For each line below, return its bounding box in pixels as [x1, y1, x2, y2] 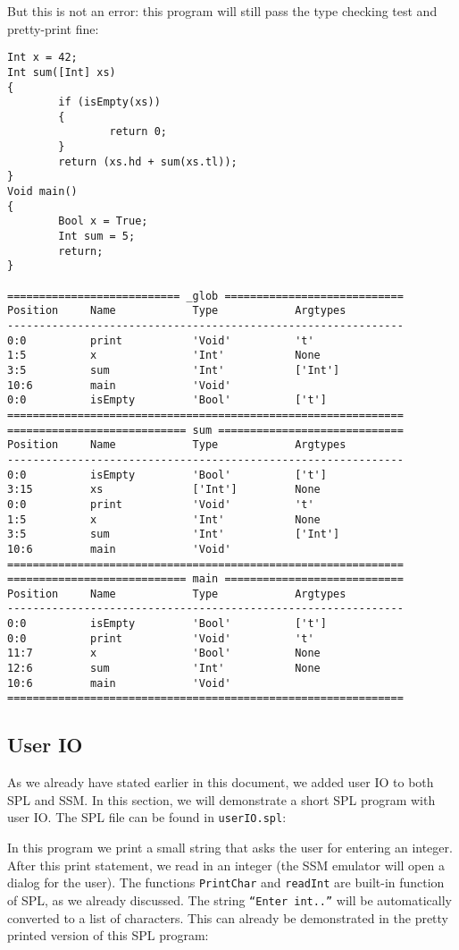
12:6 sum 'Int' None [7, 662, 321, 675]
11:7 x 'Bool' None [7, 647, 321, 660]
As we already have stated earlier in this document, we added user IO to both [7, 773, 434, 792]
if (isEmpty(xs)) [58, 96, 161, 109]
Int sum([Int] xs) [7, 65, 116, 79]
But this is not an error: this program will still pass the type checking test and [7, 2, 438, 20]
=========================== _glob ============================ [7, 289, 404, 302]
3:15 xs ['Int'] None [7, 483, 321, 496]
